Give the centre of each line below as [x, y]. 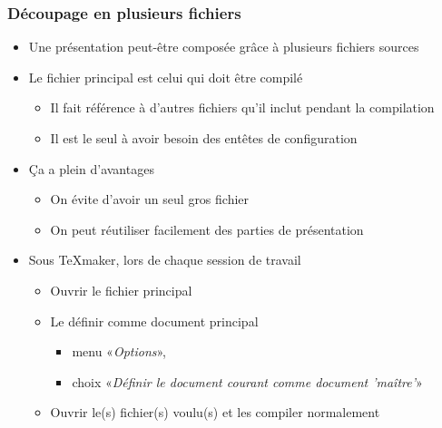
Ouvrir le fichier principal [121, 290]
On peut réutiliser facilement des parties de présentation [207, 229]
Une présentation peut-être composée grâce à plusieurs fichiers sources [224, 47]
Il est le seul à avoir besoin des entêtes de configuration [204, 138]
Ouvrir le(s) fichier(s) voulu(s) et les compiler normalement [215, 412]
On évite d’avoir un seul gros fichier [150, 199]
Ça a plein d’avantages [91, 168]
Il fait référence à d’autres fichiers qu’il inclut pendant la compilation [242, 107]
